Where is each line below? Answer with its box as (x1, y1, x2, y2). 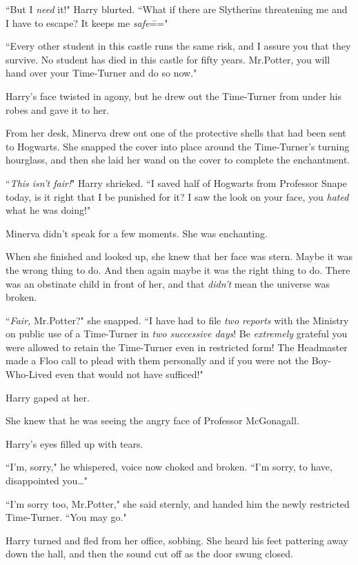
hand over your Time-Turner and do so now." (6, 66, 197, 80)
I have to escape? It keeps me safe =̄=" (6, 15, 168, 30)
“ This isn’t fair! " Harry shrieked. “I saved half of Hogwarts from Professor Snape (6, 175, 347, 190)
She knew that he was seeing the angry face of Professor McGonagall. (6, 413, 299, 428)
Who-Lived (6, 367, 52, 381)
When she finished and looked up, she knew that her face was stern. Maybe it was (6, 249, 352, 264)
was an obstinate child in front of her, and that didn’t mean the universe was (6, 276, 330, 290)
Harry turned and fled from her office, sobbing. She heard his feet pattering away (6, 533, 348, 547)
